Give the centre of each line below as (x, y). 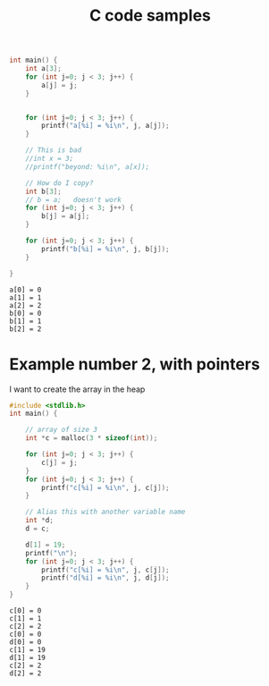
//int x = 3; (50, 159)
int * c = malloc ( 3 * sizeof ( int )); (92, 438)
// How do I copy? (59, 183)
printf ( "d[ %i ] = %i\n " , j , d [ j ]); (105, 578)
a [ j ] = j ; (59, 85)
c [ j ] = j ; (59, 462)
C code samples (150, 16)
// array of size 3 (62, 430)
